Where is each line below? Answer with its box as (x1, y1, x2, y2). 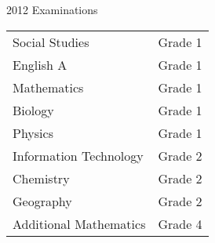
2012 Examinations (6, 2, 98, 17)
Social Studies (13, 32, 89, 51)
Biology (13, 100, 54, 119)
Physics (13, 123, 53, 142)
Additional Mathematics (13, 214, 146, 233)
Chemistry (13, 169, 70, 187)
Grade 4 (158, 214, 202, 233)
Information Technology (13, 146, 144, 165)
